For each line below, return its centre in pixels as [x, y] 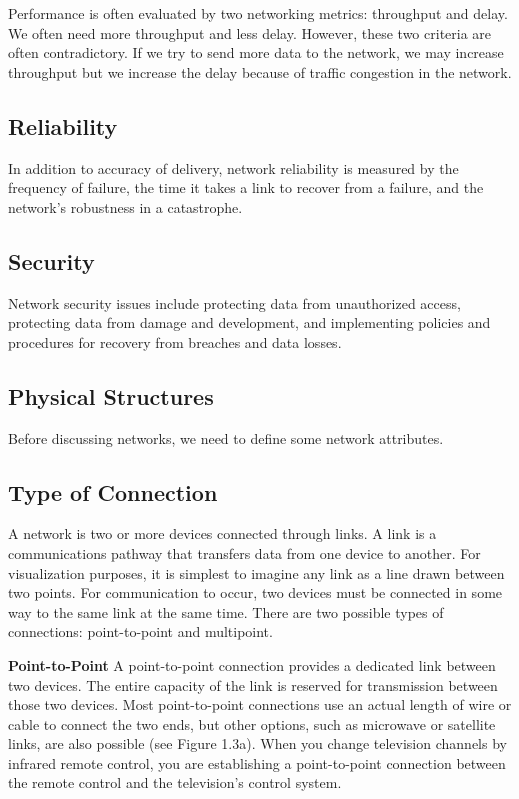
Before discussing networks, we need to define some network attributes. [226, 437]
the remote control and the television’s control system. [175, 782]
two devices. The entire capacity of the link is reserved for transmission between [253, 684]
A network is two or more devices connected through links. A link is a [222, 533]
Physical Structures [111, 395]
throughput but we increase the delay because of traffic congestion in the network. [260, 71]
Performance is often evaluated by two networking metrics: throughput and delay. [258, 13]
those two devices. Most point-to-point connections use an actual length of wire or [260, 704]
